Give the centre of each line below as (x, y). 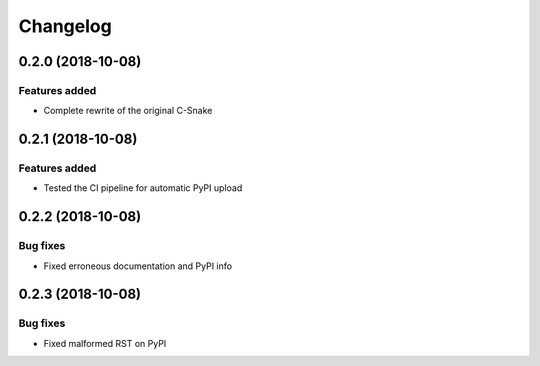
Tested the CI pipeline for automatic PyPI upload (143, 188)
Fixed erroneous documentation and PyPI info (138, 266)
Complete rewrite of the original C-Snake (128, 111)
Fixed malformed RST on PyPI (105, 343)
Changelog (65, 26)
